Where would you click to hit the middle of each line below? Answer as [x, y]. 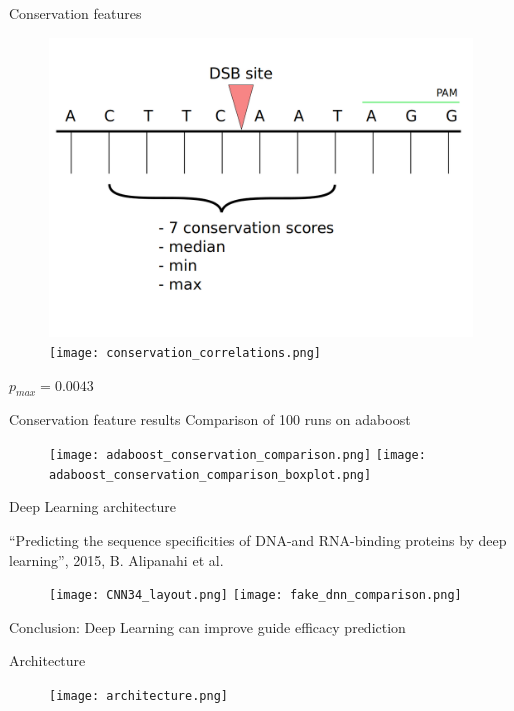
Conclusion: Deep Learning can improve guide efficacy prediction [207, 626]
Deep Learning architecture [92, 506]
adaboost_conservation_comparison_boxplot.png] [210, 474]
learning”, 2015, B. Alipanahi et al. [116, 559]
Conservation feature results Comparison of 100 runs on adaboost [210, 419]
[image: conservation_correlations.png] [185, 352]
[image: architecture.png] [138, 695]
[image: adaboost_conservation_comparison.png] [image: [237, 455]
